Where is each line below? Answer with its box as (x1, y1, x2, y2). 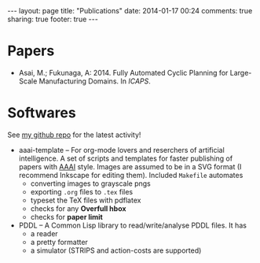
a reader (30, 228, 58, 238)
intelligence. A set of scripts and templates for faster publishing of (18, 154, 233, 163)
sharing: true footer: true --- (7, 14, 99, 24)
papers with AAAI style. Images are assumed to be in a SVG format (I (18, 161, 242, 171)
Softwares (7, 104, 76, 122)
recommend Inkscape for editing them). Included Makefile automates (18, 170, 244, 180)
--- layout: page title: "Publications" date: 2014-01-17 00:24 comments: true (7, 6, 253, 15)
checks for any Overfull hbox (30, 203, 126, 213)
